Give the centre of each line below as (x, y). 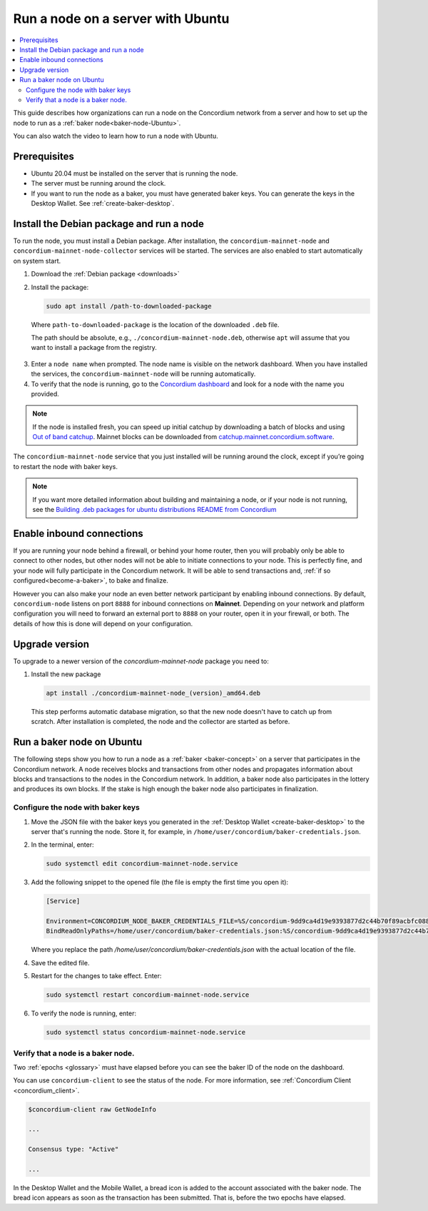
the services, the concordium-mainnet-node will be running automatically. (143, 374)
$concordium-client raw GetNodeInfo (92, 1109)
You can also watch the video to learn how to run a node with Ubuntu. (116, 136)
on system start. (37, 261)
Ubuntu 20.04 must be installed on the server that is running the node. (134, 173)
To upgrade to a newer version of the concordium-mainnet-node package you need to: (141, 661)
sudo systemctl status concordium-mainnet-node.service (146, 1032)
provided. (45, 393)
